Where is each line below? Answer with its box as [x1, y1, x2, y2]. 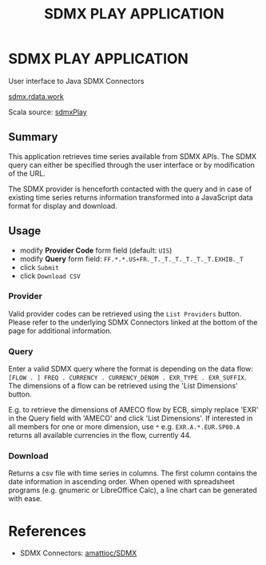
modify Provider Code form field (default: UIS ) [19, 245, 173, 255]
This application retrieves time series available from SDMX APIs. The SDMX [8, 151, 257, 161]
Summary [8, 130, 58, 144]
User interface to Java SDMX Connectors [8, 76, 145, 86]
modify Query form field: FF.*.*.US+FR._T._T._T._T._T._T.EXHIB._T [19, 253, 244, 264]
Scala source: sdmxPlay [8, 107, 88, 117]
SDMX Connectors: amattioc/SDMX [19, 548, 137, 558]
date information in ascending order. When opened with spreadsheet [8, 477, 236, 487]
